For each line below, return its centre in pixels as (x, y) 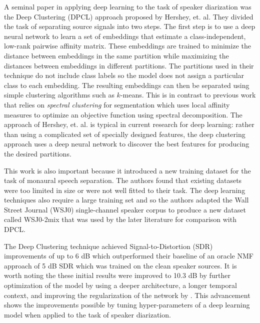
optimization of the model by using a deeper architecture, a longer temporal (120, 285)
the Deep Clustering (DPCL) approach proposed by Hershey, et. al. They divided (129, 16)
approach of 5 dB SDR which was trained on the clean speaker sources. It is (120, 265)
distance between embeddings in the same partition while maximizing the (116, 55)
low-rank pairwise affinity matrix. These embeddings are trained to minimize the (127, 46)
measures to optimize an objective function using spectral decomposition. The (123, 114)
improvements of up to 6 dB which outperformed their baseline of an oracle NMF (129, 256)
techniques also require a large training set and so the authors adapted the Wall (126, 200)
